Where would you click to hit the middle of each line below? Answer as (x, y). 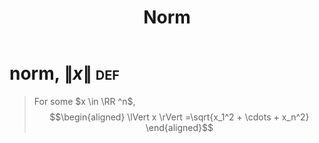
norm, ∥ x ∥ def (65, 73)
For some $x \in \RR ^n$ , (84, 101)
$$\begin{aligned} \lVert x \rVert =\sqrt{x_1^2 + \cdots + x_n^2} (179, 117)
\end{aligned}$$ (179, 127)
